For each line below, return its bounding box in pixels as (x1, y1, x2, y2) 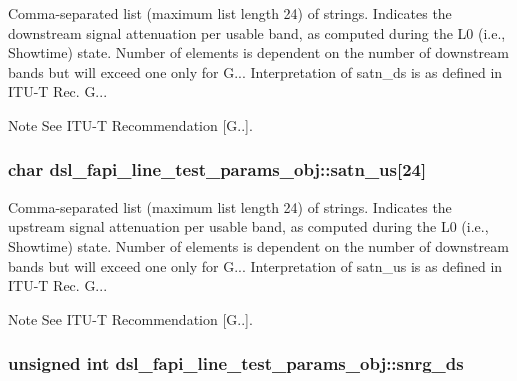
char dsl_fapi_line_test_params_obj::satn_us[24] (8, 157, 427, 182)
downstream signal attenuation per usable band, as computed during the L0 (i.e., (8, 22, 506, 43)
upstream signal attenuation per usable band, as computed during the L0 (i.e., (8, 216, 489, 237)
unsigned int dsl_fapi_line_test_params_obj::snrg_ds (8, 351, 464, 376)
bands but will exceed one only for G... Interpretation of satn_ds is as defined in (8, 61, 503, 82)
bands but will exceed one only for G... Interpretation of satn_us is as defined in (8, 255, 503, 276)
